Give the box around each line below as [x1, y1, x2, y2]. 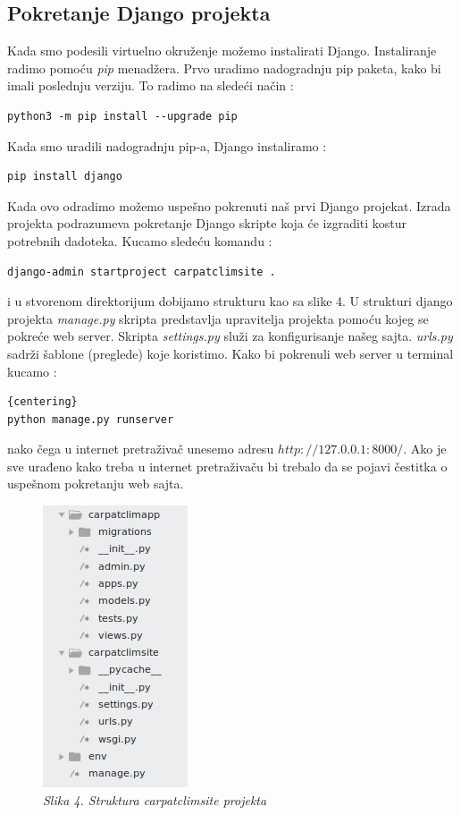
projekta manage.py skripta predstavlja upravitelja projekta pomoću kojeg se [7, 309, 429, 327]
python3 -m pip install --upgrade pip [7, 109, 238, 123]
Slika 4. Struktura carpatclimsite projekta [43, 790, 267, 809]
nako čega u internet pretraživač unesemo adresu [7, 439, 274, 458]
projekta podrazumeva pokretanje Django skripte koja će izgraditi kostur [7, 214, 407, 233]
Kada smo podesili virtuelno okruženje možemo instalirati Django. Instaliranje [7, 41, 437, 60]
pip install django [7, 170, 122, 183]
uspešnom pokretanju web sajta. [7, 474, 184, 493]
